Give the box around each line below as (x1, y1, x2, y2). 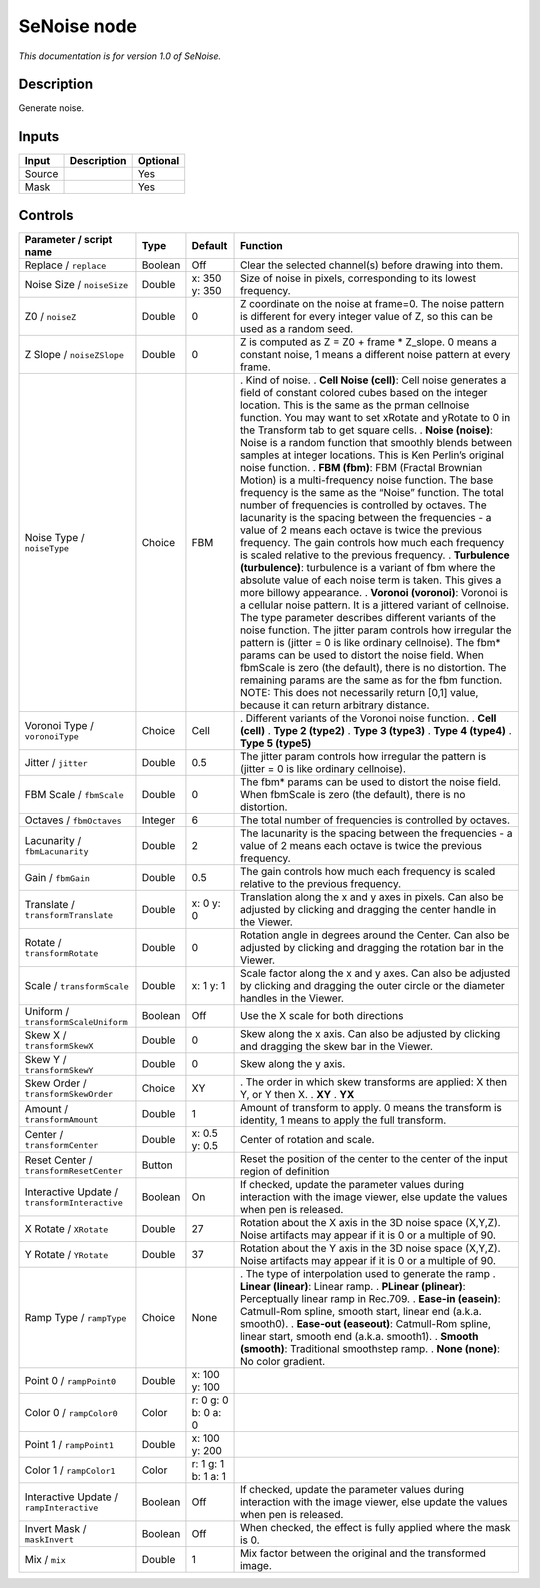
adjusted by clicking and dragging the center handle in (240, 902, 497, 916)
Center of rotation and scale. (240, 1132, 375, 1146)
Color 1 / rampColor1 (24, 1463, 116, 1477)
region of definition (240, 1164, 330, 1178)
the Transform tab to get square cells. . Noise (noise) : (240, 423, 494, 437)
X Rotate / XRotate (24, 1221, 109, 1235)
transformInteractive (24, 1198, 124, 1209)
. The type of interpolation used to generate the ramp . (240, 1266, 496, 1280)
